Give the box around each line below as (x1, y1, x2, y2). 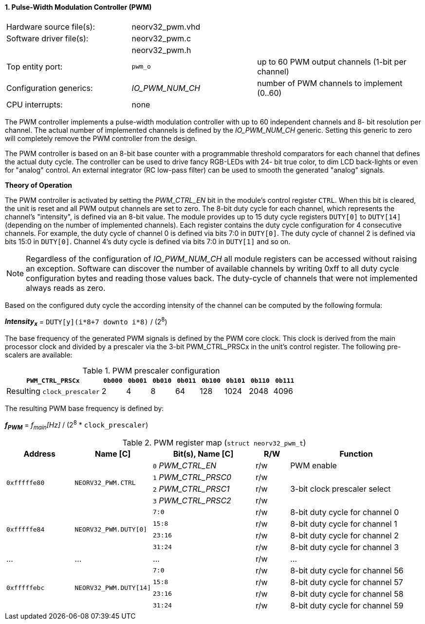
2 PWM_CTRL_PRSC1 (153, 483, 230, 494)
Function (339, 448, 373, 459)
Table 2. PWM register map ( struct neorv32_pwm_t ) (122, 437, 306, 447)
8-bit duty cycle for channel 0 (290, 507, 399, 517)
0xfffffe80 (6, 479, 45, 487)
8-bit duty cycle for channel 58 (290, 588, 404, 599)
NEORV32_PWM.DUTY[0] (74, 526, 148, 534)
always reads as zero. (26, 283, 106, 293)
